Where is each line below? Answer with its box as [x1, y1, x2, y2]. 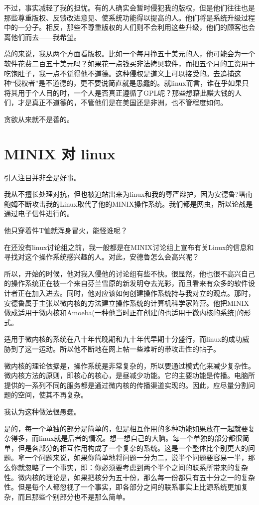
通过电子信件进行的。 [4, 208, 74, 219]
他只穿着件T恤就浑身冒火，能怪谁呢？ [4, 225, 128, 236]
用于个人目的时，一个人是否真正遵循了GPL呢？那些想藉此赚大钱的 [17, 87, 235, 98]
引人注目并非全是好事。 [4, 172, 81, 182]
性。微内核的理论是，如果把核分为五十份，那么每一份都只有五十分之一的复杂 [4, 472, 255, 482]
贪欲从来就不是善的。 [4, 114, 74, 124]
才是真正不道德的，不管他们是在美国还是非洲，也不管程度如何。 [17, 97, 227, 108]
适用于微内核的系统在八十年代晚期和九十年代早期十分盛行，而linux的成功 [4, 334, 243, 344]
